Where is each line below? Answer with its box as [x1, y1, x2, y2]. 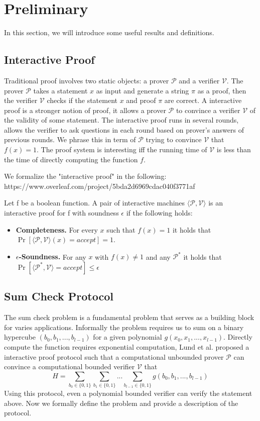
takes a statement [33, 85, 88, 95]
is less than [216, 144, 251, 155]
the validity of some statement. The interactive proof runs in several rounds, [4, 115, 239, 125]
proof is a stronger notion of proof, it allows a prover [4, 104, 166, 115]
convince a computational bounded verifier [4, 361, 135, 372]
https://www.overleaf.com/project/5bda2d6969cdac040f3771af [4, 180, 195, 191]
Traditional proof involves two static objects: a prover [4, 75, 169, 85]
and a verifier [179, 75, 220, 85]
